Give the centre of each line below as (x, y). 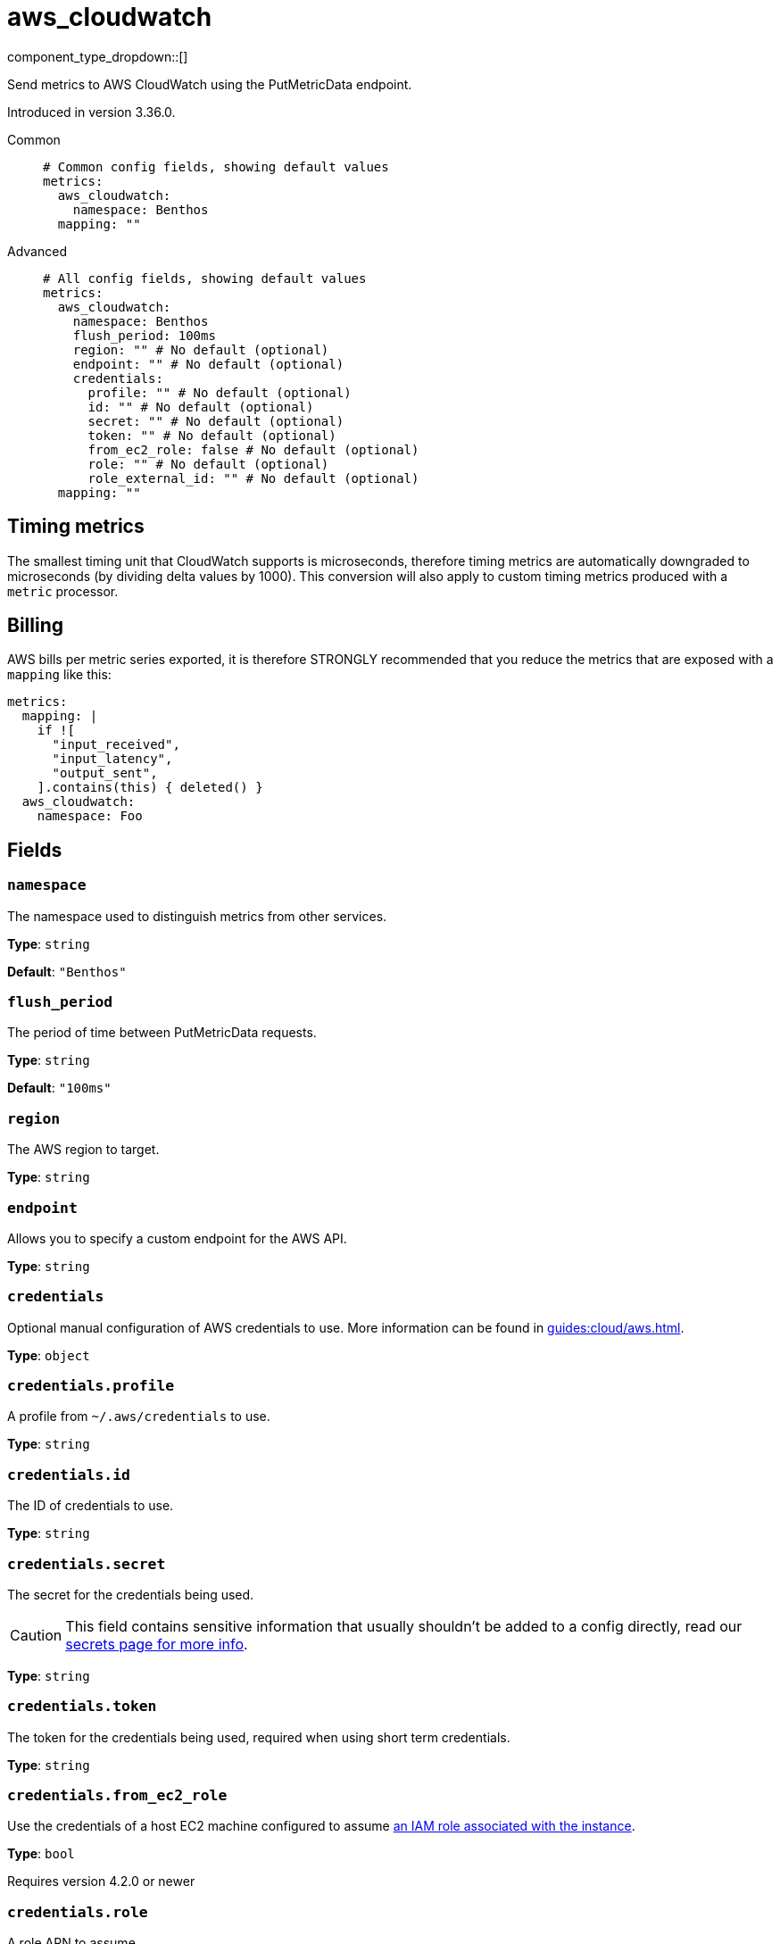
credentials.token (82, 1707)
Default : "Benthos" (67, 971)
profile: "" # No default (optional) (220, 392)
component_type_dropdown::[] (98, 56)
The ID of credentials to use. (91, 1506)
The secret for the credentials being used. (131, 1594)
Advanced (37, 251)
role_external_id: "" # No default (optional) (253, 478)
